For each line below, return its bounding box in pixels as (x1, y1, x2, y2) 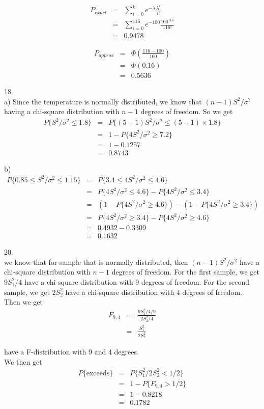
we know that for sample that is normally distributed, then (4, 256, 188, 267)
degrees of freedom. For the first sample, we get (111, 266, 259, 277)
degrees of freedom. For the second (141, 276, 250, 287)
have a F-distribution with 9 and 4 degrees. (4, 346, 139, 357)
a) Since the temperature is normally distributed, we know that (4, 96, 202, 106)
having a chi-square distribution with (4, 106, 120, 117)
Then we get (4, 296, 43, 307)
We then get (4, 356, 42, 367)
